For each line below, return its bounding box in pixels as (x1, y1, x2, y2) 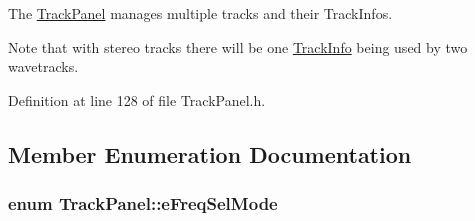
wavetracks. (8, 56, 79, 77)
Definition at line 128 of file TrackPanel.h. (8, 89, 266, 110)
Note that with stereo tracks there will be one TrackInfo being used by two (8, 36, 468, 57)
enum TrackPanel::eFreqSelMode (8, 191, 278, 216)
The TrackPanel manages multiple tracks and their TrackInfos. (8, 3, 393, 23)
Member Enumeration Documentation (8, 138, 412, 169)
